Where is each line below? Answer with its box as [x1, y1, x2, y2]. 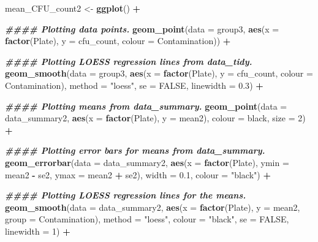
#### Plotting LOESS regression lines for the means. [5, 189, 246, 202]
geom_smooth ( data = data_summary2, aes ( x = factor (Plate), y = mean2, [5, 200, 300, 213]
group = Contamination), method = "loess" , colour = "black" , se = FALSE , [5, 213, 289, 225]
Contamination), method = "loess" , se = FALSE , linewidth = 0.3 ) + [5, 78, 263, 91]
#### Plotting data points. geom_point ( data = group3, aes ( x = [5, 22, 279, 35]
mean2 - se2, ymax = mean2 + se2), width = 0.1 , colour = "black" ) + [5, 168, 271, 181]
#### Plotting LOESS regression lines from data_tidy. [5, 55, 252, 67]
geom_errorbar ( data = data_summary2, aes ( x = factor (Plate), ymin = [5, 156, 289, 168]
